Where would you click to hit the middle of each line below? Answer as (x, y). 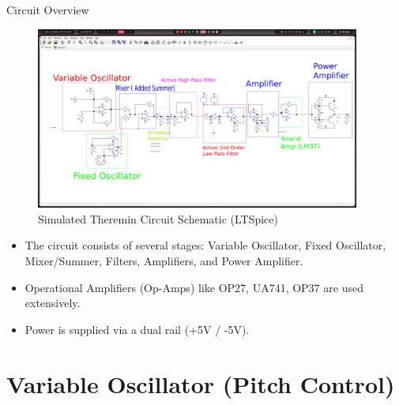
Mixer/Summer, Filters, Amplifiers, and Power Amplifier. (164, 260)
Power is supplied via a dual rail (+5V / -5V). (137, 329)
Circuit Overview (48, 9)
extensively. (53, 303)
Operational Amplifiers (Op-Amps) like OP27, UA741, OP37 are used (194, 287)
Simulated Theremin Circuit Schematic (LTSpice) (158, 218)
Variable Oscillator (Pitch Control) (201, 383)
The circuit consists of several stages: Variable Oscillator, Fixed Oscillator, (205, 245)
